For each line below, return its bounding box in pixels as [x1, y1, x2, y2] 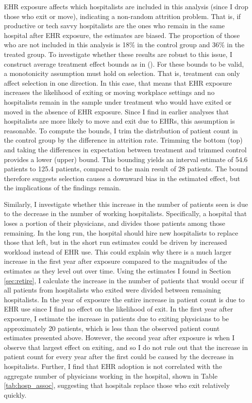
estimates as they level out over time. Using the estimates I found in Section [4, 266, 231, 276]
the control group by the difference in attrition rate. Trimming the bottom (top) [4, 135, 243, 145]
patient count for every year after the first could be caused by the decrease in [4, 351, 234, 362]
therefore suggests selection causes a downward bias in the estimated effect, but [4, 173, 240, 183]
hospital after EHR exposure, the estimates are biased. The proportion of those [4, 30, 240, 40]
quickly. [4, 389, 27, 400]
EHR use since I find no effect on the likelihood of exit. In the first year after [4, 304, 233, 314]
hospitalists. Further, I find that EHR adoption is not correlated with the [4, 361, 222, 371]
